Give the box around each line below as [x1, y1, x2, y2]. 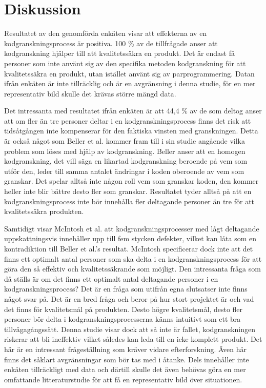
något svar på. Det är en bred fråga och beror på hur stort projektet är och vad [4, 293, 254, 304]
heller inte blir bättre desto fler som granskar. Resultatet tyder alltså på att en [4, 186, 252, 197]
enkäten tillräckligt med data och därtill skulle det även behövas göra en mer [4, 364, 246, 375]
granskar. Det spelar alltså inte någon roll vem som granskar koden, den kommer [4, 176, 259, 186]
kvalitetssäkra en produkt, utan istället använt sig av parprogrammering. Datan [4, 68, 255, 79]
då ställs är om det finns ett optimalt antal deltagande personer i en [4, 273, 218, 284]
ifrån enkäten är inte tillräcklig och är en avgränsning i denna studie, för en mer [4, 78, 256, 89]
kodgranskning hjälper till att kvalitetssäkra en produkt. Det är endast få [4, 48, 235, 59]
